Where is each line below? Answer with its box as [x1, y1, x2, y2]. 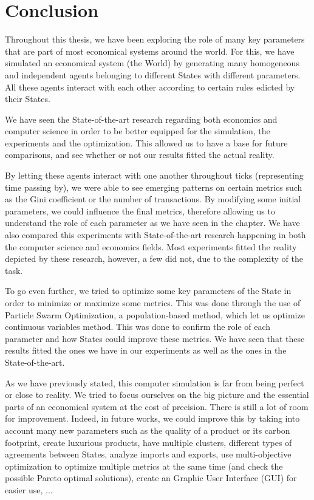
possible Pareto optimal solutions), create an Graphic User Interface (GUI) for [5, 471, 297, 484]
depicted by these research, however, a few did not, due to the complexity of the [5, 252, 304, 265]
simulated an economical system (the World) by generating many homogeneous [5, 57, 299, 69]
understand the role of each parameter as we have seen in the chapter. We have [5, 216, 300, 229]
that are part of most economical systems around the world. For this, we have [5, 44, 295, 57]
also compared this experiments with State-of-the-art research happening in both [5, 228, 306, 241]
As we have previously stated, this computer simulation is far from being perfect [5, 376, 304, 389]
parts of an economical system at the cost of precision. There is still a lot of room [5, 400, 309, 413]
